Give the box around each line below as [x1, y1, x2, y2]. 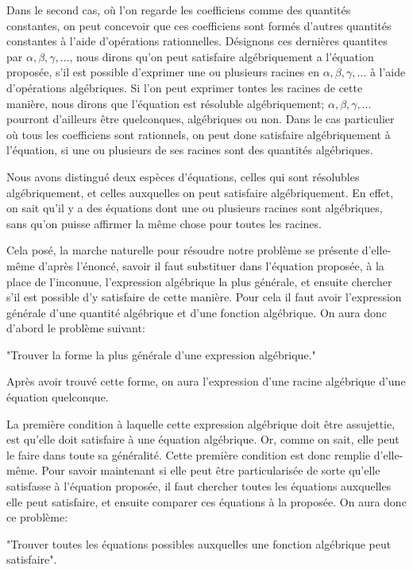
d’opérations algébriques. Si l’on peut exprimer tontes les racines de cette [6, 79, 363, 95]
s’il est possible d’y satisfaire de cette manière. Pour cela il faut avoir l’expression [6, 289, 402, 305]
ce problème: [6, 509, 68, 525]
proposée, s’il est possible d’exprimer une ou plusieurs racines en [6, 64, 319, 80]
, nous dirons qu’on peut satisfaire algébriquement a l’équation [69, 48, 374, 64]
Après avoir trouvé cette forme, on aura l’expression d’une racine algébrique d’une [6, 373, 406, 390]
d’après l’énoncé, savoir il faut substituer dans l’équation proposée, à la [38, 257, 384, 273]
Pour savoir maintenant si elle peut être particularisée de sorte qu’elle [41, 462, 380, 479]
